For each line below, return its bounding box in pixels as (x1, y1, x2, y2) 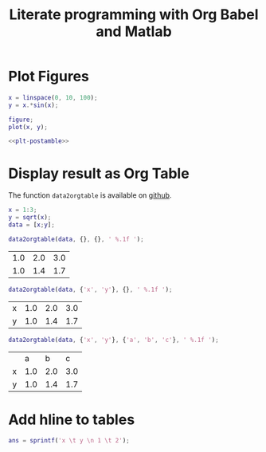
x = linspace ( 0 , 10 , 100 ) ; (8, 93, 98, 101)
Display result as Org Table (8, 164, 190, 183)
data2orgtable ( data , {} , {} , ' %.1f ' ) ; (8, 235, 145, 243)
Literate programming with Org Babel (9, 6, 259, 24)
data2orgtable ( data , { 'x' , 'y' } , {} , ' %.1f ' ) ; (8, 285, 173, 293)
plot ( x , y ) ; (8, 123, 48, 131)
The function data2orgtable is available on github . (8, 191, 172, 200)
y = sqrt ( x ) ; (8, 214, 52, 222)
